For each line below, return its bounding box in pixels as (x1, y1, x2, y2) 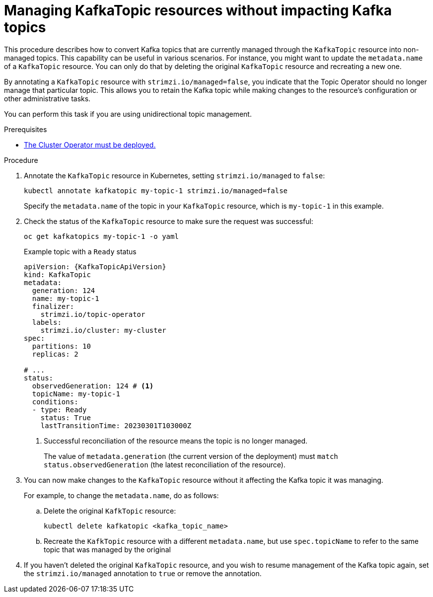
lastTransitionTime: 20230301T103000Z (40, 421, 192, 430)
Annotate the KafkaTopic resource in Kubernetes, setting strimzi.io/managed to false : (24, 171, 325, 180)
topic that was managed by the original (44, 545, 171, 554)
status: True (40, 413, 91, 422)
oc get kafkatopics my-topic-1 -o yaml (24, 232, 179, 240)
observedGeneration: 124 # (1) (32, 381, 154, 390)
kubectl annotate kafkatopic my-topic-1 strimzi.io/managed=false (24, 186, 288, 195)
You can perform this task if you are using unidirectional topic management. (4, 109, 252, 118)
